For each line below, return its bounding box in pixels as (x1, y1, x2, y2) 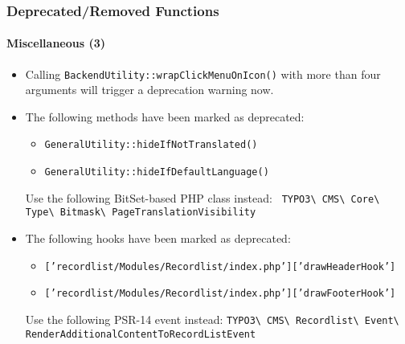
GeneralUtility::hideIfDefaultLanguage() (44, 166, 269, 178)
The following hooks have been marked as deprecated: (25, 230, 291, 247)
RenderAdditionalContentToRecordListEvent (25, 328, 256, 340)
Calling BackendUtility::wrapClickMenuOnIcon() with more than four (25, 65, 381, 82)
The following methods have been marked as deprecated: (25, 108, 305, 125)
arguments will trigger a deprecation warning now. (25, 81, 274, 98)
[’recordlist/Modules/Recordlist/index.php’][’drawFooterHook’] (44, 288, 396, 300)
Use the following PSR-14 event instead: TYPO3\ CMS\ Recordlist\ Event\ (25, 311, 399, 328)
